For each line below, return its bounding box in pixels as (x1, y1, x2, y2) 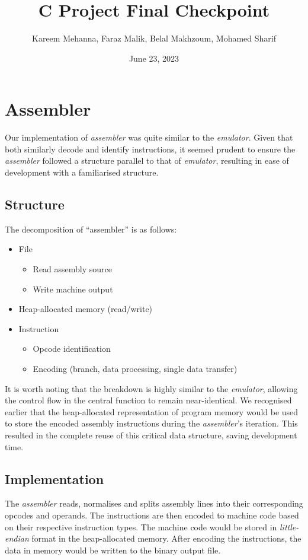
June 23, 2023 (129, 52, 179, 64)
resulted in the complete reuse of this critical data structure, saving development (5, 428, 297, 441)
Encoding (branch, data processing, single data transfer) (33, 362, 238, 374)
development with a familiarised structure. (5, 166, 159, 179)
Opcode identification (33, 342, 111, 355)
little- (280, 520, 299, 533)
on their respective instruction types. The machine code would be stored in (5, 520, 277, 533)
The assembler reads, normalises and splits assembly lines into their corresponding (5, 497, 303, 510)
